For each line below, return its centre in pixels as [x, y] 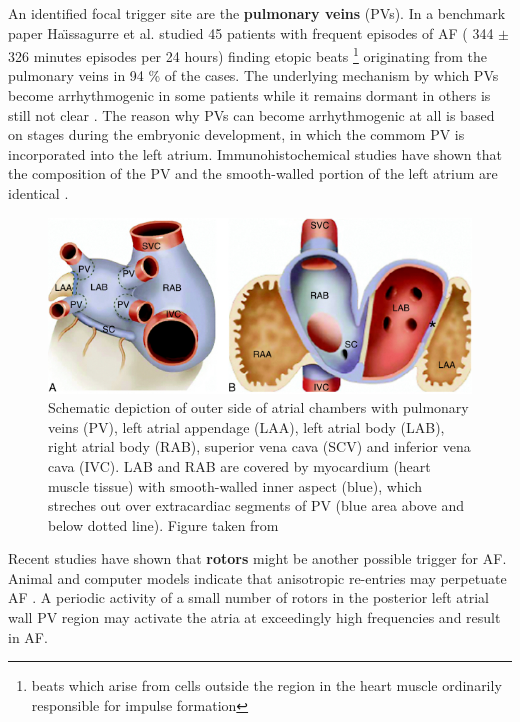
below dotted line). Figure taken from [163, 524]
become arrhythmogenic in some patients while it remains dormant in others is [249, 95]
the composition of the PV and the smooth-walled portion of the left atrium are [253, 173]
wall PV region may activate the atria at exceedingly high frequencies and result [254, 617]
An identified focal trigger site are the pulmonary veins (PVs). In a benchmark [257, 13]
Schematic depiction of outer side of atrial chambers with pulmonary [258, 407]
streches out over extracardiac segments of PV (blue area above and [256, 505]
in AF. [28, 636]
